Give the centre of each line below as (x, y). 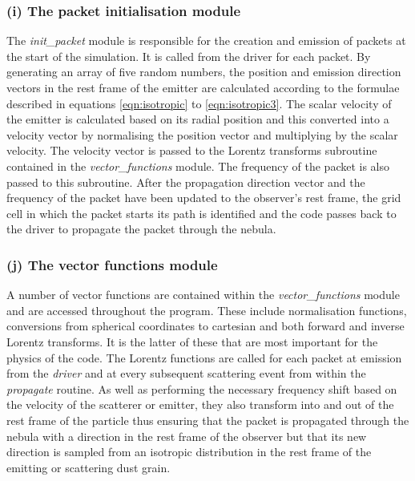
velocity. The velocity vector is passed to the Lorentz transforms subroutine (192, 150)
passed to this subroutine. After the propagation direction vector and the (186, 182)
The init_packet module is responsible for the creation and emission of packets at (206, 40)
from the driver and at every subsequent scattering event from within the (186, 373)
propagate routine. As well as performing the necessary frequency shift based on (202, 388)
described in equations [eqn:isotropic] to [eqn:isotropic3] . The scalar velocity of (199, 103)
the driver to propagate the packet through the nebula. (141, 229)
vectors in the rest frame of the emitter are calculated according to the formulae (203, 87)
